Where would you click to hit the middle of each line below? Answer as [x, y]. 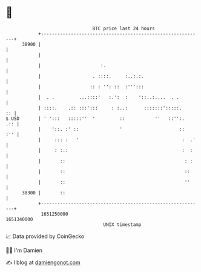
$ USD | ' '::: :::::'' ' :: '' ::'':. [95, 118]
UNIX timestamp [122, 224]
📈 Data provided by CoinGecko [45, 236]
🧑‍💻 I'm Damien [24, 250]
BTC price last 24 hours [124, 28]
